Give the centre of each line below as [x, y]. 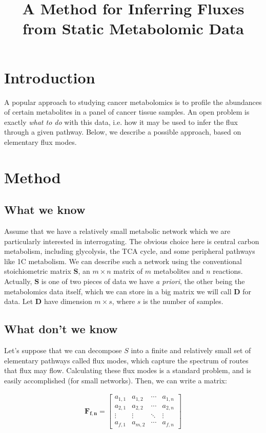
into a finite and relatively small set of [191, 350]
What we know [45, 210]
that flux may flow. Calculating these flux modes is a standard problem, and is [128, 370]
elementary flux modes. [40, 142]
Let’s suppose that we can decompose [63, 350]
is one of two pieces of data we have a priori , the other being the [143, 281]
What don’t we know [61, 329]
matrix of [128, 271]
